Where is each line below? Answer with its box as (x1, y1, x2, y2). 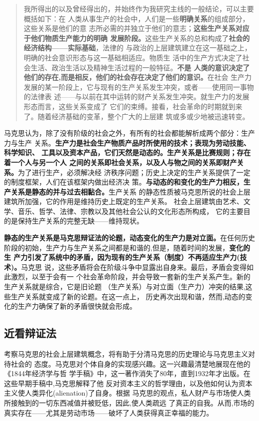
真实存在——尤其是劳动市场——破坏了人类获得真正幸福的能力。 (4, 407, 213, 418)
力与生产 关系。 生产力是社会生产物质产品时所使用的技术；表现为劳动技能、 (4, 137, 251, 148)
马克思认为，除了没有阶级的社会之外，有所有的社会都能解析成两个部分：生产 (4, 128, 255, 138)
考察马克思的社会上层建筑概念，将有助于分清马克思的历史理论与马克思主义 (4, 349, 248, 359)
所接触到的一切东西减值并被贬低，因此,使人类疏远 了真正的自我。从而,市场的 (4, 397, 255, 408)
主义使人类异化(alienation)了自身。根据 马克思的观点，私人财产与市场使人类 (4, 388, 251, 398)
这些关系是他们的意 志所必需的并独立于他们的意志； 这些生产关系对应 (23, 23, 250, 33)
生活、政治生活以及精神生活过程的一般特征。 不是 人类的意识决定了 (30, 62, 250, 72)
